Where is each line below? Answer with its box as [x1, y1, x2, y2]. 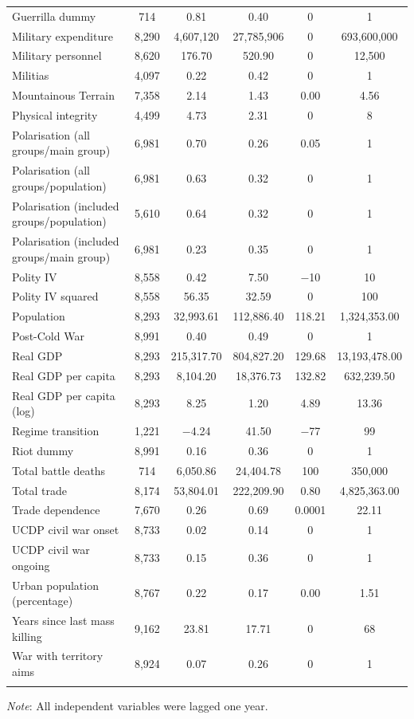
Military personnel [12, 47, 102, 64]
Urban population [12, 576, 99, 593]
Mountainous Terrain [12, 87, 115, 104]
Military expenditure [12, 27, 113, 44]
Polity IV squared [12, 288, 99, 304]
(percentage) [12, 592, 73, 609]
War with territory [12, 647, 103, 664]
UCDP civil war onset [12, 521, 119, 538]
